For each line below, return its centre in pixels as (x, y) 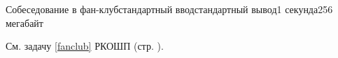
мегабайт (24, 22)
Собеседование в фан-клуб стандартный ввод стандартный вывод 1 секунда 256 (169, 9)
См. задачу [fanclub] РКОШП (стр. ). (85, 46)
